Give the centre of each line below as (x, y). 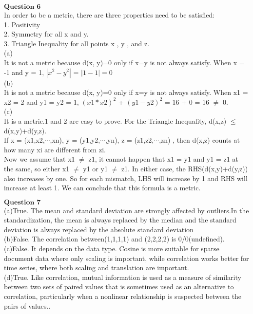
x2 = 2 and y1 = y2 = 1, (41, 102)
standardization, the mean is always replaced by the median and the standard (120, 220)
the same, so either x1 (37, 168)
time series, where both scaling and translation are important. (97, 268)
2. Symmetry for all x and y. (46, 34)
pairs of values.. (27, 305)
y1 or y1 (95, 168)
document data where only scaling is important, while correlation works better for (126, 258)
